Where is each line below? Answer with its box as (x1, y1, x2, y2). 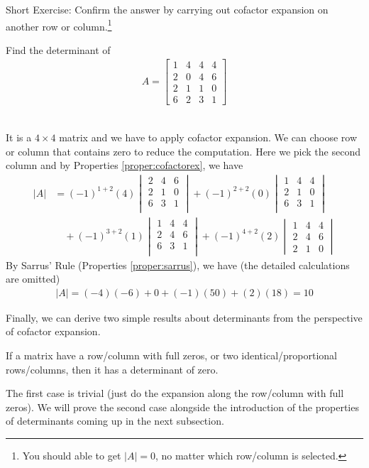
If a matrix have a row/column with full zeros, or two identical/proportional (6, 348, 337, 363)
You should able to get (22, 448, 121, 462)
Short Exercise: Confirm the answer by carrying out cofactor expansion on (6, 2, 329, 16)
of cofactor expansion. (6, 324, 101, 339)
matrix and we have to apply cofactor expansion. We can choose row (59, 130, 357, 145)
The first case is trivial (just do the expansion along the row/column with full (6, 386, 344, 401)
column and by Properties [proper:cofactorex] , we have (6, 158, 243, 173)
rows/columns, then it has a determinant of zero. (6, 361, 219, 376)
